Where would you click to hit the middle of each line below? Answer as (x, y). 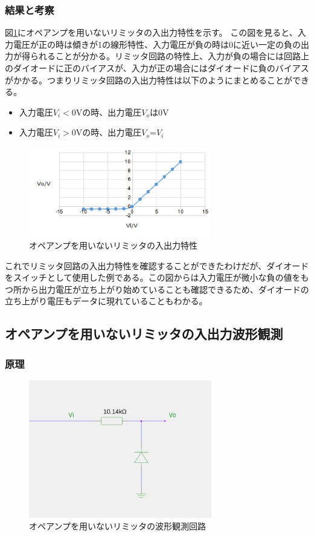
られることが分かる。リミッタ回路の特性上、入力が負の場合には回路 (165, 56)
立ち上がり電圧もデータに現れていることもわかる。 (106, 301)
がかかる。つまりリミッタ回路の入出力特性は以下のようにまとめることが (149, 80)
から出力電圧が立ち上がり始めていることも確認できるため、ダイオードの (165, 289)
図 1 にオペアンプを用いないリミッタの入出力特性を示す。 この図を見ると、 (151, 32)
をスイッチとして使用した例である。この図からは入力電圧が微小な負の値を (153, 277)
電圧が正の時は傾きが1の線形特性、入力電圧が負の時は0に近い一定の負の (157, 44)
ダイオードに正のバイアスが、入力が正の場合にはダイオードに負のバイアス (161, 68)
